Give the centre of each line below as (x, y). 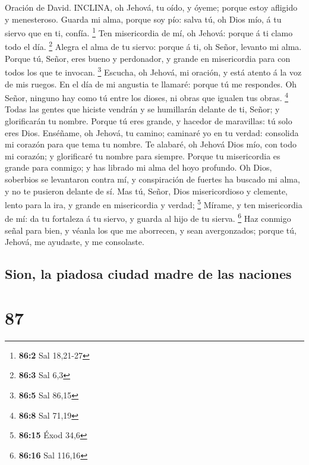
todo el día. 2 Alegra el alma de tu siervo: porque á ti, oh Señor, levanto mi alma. (153, 46)
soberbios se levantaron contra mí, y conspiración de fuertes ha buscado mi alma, (152, 179)
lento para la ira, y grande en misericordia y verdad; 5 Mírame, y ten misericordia (154, 204)
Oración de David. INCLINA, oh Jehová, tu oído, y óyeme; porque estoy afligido (151, 7)
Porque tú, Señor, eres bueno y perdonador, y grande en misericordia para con (148, 58)
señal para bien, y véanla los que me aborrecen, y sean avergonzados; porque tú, (151, 230)
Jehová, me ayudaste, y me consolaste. (75, 242)
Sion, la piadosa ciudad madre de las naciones (148, 274)
